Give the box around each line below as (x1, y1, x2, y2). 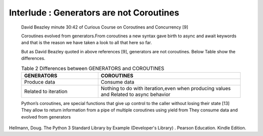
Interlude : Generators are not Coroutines (9, 7, 180, 18)
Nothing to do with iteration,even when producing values (100, 85, 231, 91)
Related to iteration (24, 88, 68, 94)
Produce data (24, 78, 56, 85)
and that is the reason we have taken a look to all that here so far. (21, 40, 152, 45)
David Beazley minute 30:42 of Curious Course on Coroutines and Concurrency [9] (21, 24, 188, 30)
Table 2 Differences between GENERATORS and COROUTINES (21, 65, 165, 72)
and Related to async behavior (100, 91, 170, 98)
